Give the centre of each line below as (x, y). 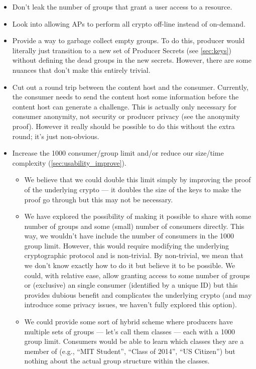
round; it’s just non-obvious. (56, 136)
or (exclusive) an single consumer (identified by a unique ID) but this (131, 285)
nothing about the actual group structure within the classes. (117, 361)
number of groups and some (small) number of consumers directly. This (134, 226)
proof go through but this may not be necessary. (99, 199)
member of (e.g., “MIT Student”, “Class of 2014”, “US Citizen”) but (130, 351)
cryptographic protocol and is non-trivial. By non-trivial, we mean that (134, 255)
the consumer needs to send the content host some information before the (125, 97)
